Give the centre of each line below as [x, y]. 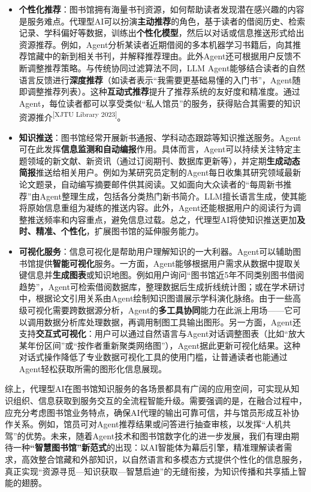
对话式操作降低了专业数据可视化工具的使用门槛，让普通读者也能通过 [153, 357]
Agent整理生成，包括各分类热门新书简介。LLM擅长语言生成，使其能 [173, 196]
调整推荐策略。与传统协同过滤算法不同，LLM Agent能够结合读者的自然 [166, 67]
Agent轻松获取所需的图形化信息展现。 [93, 368]
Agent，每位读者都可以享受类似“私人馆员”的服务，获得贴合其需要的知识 [160, 103]
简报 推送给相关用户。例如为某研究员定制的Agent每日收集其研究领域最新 [160, 172]
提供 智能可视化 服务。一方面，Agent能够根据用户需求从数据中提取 [164, 263]
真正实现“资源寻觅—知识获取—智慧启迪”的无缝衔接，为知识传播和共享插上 [152, 471]
